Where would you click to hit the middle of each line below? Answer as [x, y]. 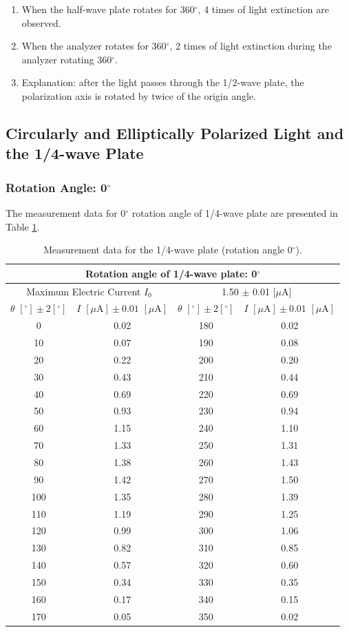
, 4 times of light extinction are [263, 9]
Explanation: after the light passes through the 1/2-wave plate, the [163, 82]
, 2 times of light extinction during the [251, 46]
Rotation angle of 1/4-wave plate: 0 [171, 273]
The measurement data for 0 [66, 212]
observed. [41, 22]
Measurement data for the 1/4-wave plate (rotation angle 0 [168, 250]
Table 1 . [23, 226]
